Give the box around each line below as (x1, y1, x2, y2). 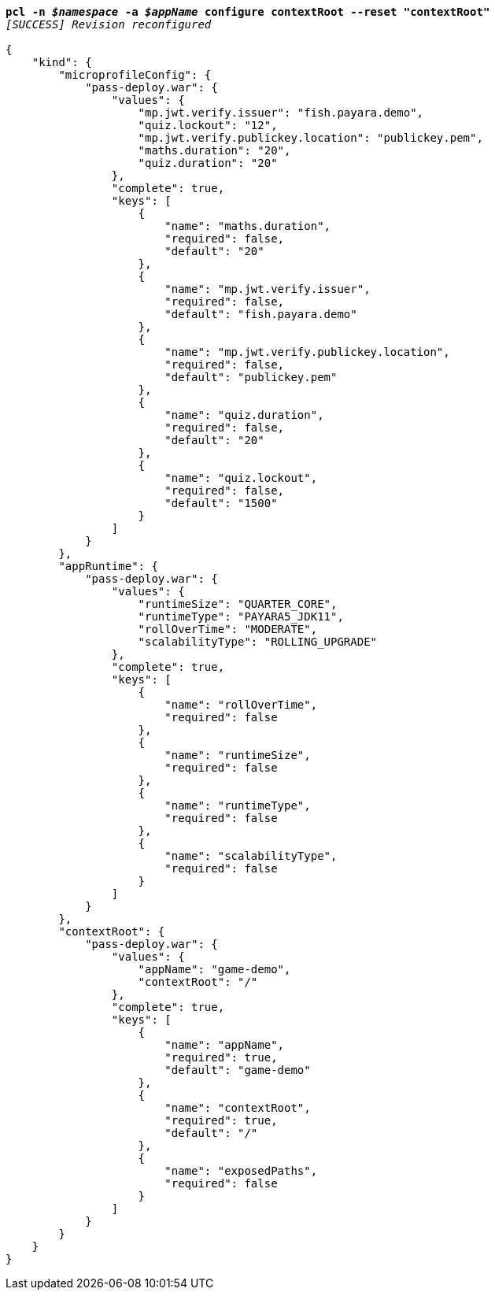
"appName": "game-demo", (138, 963, 291, 976)
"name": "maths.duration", (164, 220, 331, 232)
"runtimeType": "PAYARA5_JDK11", (138, 610, 344, 623)
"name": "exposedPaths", (164, 1165, 318, 1177)
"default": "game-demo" (164, 1064, 311, 1076)
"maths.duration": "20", (138, 144, 291, 157)
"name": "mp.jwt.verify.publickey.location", (164, 346, 450, 358)
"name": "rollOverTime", (164, 698, 318, 711)
